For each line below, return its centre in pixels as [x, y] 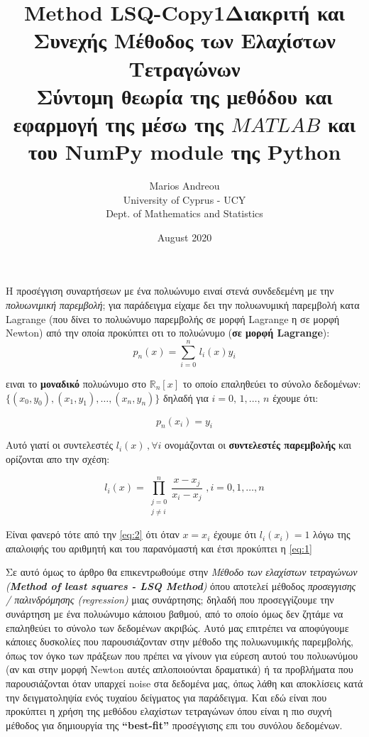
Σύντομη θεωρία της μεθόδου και [184, 95]
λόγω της [332, 534]
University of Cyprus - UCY [184, 199]
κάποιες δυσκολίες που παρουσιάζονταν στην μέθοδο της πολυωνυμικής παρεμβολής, [180, 642]
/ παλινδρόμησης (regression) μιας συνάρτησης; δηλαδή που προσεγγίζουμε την [170, 600]
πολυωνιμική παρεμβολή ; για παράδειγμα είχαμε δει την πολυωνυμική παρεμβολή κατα [183, 305]
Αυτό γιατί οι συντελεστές [60, 445]
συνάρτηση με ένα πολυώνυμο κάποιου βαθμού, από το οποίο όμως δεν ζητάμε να [175, 614]
